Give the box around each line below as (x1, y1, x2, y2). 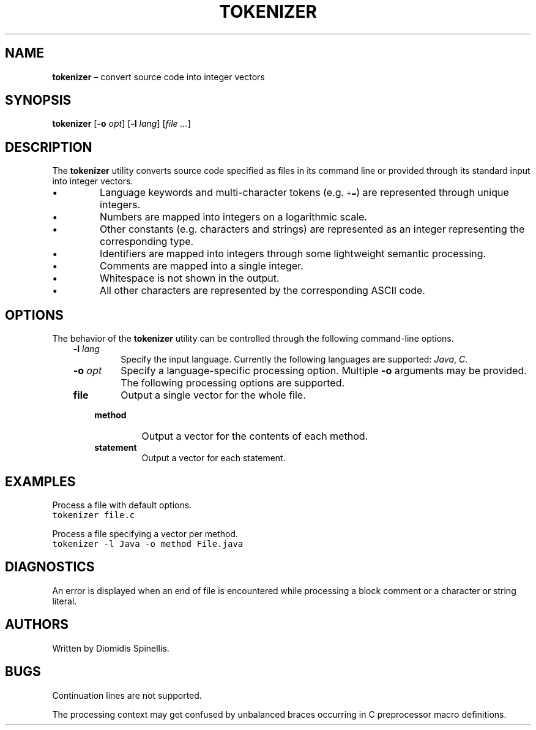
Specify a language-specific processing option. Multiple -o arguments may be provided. (121, 364, 527, 377)
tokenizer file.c (52, 510, 135, 520)
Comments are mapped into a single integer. (100, 260, 303, 273)
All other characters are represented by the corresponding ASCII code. (100, 284, 425, 297)
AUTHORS (5, 617, 69, 633)
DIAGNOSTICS (5, 559, 95, 575)
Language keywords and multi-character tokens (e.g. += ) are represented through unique (100, 186, 509, 199)
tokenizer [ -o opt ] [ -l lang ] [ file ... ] (52, 118, 191, 129)
